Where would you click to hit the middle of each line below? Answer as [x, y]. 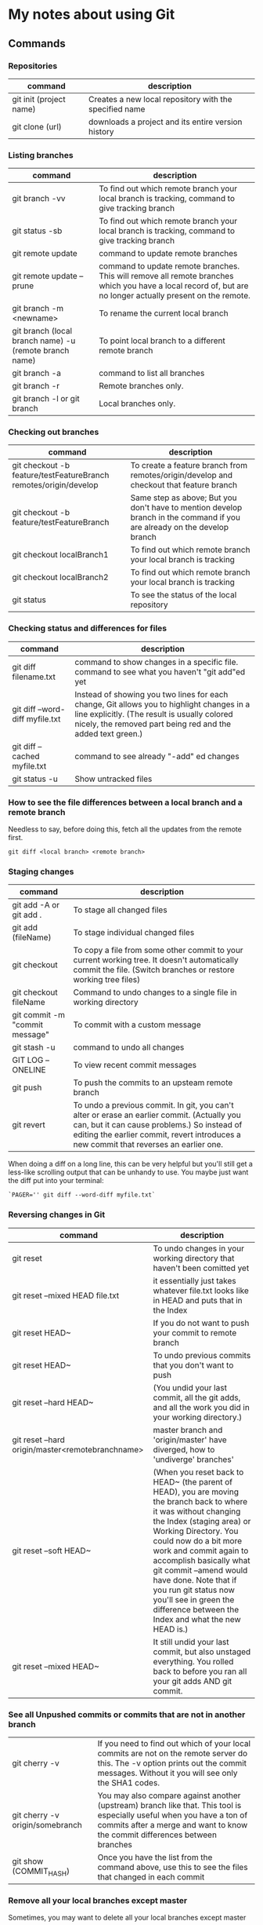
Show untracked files [113, 779]
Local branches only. [137, 404]
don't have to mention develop [186, 508]
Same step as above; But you [184, 498]
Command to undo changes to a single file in [155, 992]
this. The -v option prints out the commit [172, 1762]
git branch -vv [39, 199]
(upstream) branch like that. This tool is [169, 1805]
